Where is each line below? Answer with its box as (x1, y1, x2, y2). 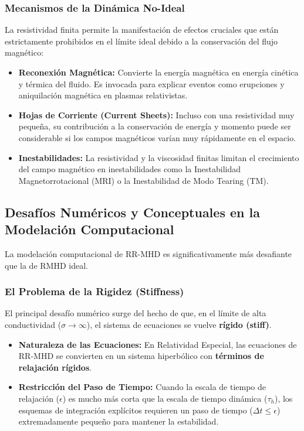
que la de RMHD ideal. (5, 259, 88, 271)
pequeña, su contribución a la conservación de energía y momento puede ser (18, 120, 291, 132)
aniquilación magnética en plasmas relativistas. (18, 89, 188, 101)
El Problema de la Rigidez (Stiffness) (5, 284, 184, 299)
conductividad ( (5, 318, 62, 330)
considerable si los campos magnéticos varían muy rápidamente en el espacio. (18, 131, 296, 143)
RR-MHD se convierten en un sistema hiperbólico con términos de (18, 350, 264, 362)
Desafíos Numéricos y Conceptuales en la (5, 203, 260, 221)
